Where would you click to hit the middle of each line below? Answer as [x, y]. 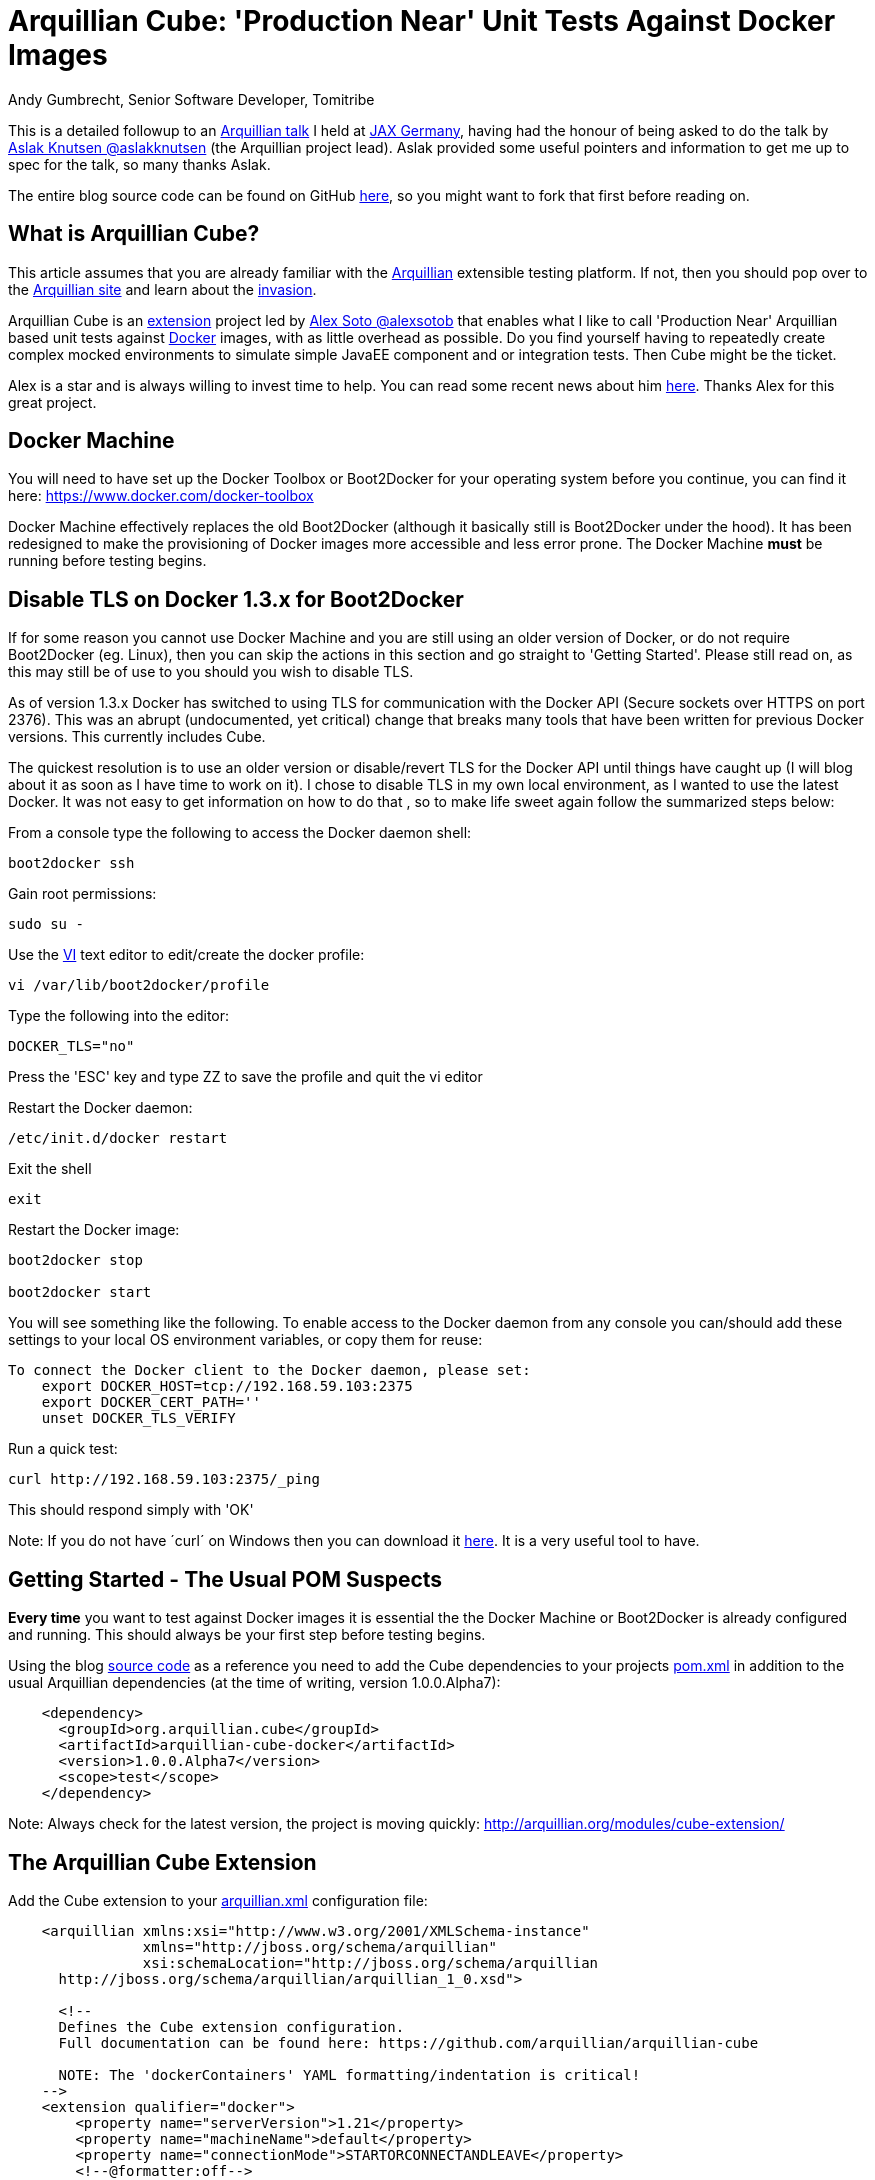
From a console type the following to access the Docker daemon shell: [240, 833]
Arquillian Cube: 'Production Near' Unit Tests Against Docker [422, 21]
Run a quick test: [63, 1449]
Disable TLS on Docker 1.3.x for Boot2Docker [236, 599]
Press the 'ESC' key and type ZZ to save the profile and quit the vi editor [245, 1077]
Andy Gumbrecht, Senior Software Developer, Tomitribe [191, 99]
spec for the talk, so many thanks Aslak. [139, 164]
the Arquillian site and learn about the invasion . [162, 289]
